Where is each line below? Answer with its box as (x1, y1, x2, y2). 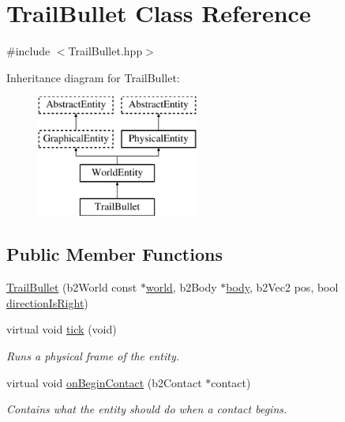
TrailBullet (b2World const (6, 279, 137, 296)
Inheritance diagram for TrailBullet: (6, 69, 180, 85)
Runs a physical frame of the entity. (6, 348, 180, 364)
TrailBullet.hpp (68, 43, 143, 59)
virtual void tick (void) (6, 321, 117, 337)
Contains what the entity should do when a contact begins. (6, 401, 287, 417)
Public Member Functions (6, 242, 223, 266)
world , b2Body (145, 279, 217, 296)
